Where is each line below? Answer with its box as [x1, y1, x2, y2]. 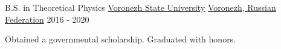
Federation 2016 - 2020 [5, 13, 89, 25]
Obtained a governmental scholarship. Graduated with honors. [5, 33, 236, 45]
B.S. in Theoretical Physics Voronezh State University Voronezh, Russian [5, 1, 276, 13]
